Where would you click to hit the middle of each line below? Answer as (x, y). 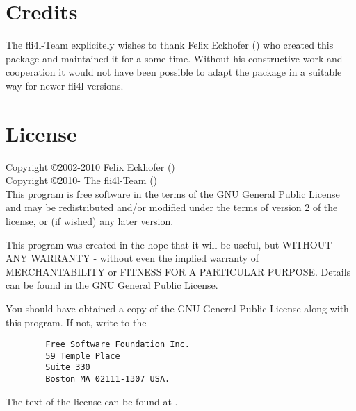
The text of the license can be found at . (92, 401)
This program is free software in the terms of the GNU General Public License (173, 193)
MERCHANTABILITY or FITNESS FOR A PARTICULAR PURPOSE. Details (178, 271)
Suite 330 (68, 368)
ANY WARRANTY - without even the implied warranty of (132, 258)
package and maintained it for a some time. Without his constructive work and (174, 58)
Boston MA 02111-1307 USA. (108, 379)
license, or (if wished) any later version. (90, 221)
